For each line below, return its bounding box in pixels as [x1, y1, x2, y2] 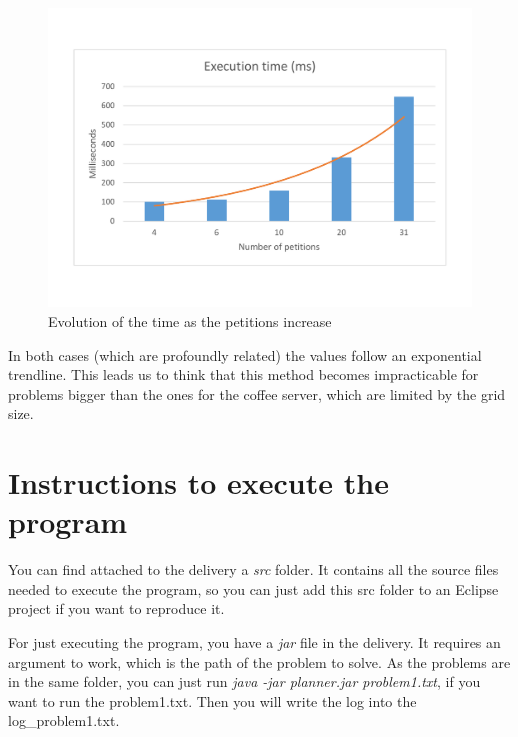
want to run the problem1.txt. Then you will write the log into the [8, 690, 417, 711]
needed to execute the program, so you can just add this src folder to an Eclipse [8, 578, 499, 599]
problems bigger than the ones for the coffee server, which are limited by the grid [8, 383, 506, 404]
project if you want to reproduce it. [8, 598, 225, 619]
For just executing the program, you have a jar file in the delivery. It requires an [8, 632, 501, 653]
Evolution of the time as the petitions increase [48, 310, 332, 331]
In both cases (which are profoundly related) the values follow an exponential [8, 344, 482, 365]
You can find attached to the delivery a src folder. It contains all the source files [8, 559, 499, 580]
